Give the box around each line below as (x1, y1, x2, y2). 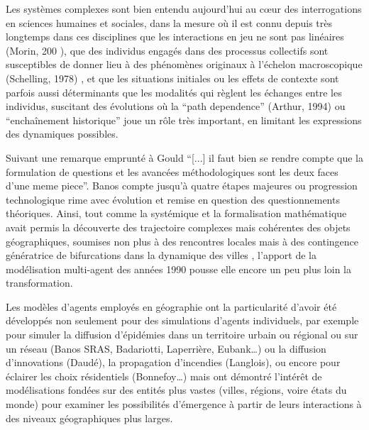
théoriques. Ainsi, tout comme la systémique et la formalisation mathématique (6, 206, 347, 221)
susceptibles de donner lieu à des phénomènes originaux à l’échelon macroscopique (6, 57, 363, 72)
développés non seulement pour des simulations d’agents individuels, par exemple (6, 313, 359, 328)
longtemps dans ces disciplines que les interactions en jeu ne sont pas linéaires (6, 29, 344, 44)
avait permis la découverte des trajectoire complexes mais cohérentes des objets (6, 219, 351, 234)
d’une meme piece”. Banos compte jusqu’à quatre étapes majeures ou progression (6, 178, 358, 193)
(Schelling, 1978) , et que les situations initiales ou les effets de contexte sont (6, 70, 339, 85)
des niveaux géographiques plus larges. (6, 410, 173, 425)
